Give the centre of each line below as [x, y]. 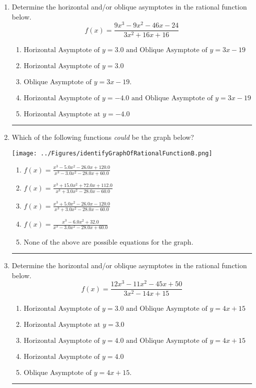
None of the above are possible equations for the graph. [108, 243]
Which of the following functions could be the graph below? [103, 137]
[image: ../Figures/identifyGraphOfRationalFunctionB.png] [112, 153]
